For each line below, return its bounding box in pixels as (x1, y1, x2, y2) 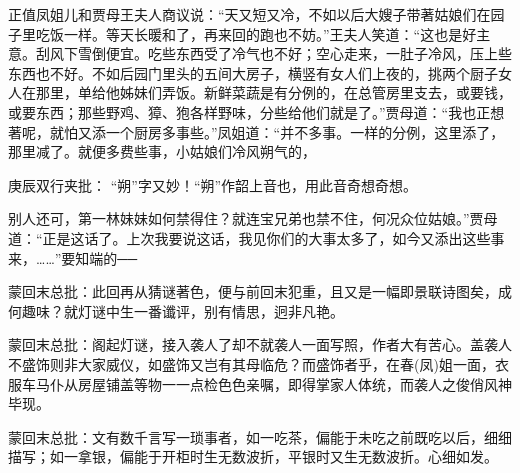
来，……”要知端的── (8, 247, 138, 268)
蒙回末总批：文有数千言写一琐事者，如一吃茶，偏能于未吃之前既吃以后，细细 (8, 426, 512, 447)
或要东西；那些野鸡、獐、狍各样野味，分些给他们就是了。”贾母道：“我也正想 (8, 101, 505, 122)
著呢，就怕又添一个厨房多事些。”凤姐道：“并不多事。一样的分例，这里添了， (8, 121, 505, 142)
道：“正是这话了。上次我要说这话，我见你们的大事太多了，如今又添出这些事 (8, 227, 505, 248)
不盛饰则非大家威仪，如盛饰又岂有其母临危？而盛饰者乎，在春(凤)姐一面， (8, 353, 495, 374)
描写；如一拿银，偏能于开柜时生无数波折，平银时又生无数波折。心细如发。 (8, 446, 498, 467)
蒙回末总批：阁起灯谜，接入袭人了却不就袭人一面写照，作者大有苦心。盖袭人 (8, 334, 512, 355)
